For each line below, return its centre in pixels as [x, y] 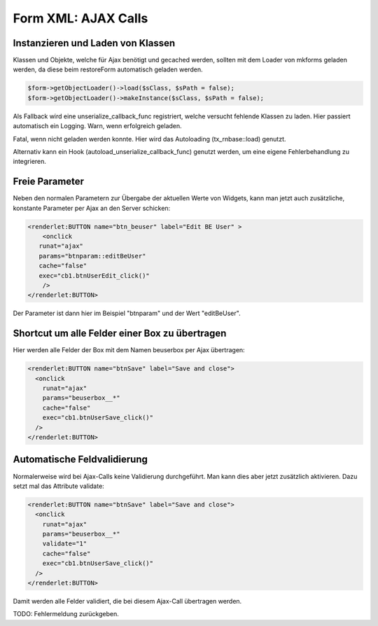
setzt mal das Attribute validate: [58, 486]
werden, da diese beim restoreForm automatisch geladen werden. [108, 69]
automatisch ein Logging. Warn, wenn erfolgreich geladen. [97, 126]
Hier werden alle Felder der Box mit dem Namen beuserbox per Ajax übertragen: [129, 350]
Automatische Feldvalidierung [80, 460]
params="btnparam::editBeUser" [92, 256]
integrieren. [30, 162]
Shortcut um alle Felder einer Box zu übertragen [120, 334]
